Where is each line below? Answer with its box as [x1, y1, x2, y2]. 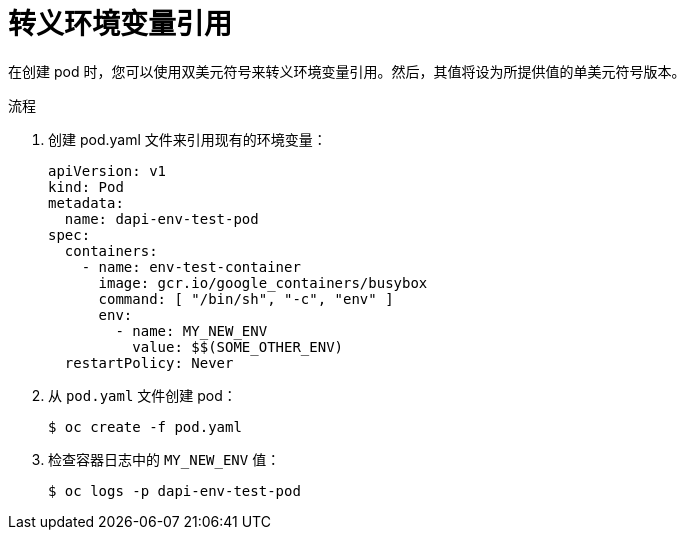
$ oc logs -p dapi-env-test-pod [48, 482, 301, 499]
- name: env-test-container [81, 258, 301, 275]
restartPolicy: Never [64, 354, 234, 371]
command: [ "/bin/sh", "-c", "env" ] [98, 290, 394, 307]
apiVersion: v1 [48, 162, 167, 179]
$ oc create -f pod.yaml [48, 418, 242, 435]
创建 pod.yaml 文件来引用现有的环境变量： [48, 130, 327, 148]
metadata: [48, 194, 124, 211]
